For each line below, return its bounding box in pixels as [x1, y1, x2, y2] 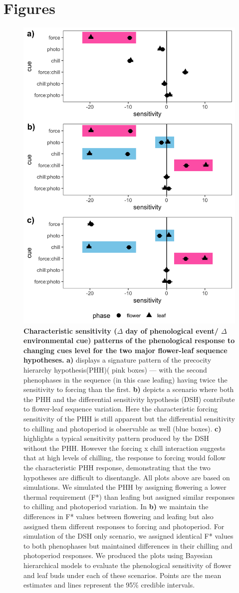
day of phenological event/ [125, 325, 219, 336]
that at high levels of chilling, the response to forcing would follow [23, 452, 226, 463]
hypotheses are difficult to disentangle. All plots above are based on [23, 472, 230, 482]
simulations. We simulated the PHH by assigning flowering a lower [23, 482, 227, 492]
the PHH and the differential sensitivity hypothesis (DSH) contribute [23, 394, 235, 404]
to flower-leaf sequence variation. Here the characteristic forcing [23, 403, 218, 414]
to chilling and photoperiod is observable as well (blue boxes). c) [23, 423, 222, 433]
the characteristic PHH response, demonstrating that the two [23, 462, 211, 472]
